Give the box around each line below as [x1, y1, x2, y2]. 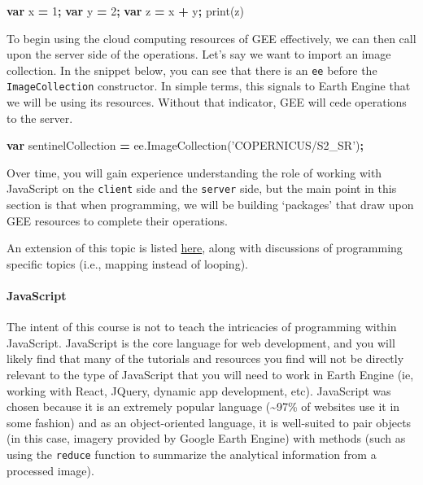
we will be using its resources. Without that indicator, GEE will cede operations [7, 94, 407, 111]
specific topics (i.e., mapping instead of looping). [7, 255, 248, 272]
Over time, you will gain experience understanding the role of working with [7, 164, 382, 181]
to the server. [7, 109, 73, 126]
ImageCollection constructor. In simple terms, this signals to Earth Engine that [7, 77, 411, 94]
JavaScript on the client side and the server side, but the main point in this [7, 180, 397, 197]
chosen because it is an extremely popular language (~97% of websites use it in [7, 398, 400, 415]
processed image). [7, 461, 94, 478]
